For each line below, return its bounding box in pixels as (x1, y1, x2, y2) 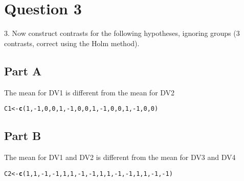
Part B (4, 128, 41, 144)
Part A (4, 63, 42, 78)
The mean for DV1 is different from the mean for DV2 (4, 87, 175, 97)
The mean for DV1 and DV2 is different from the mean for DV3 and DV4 (4, 151, 236, 162)
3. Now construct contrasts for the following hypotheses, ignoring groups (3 (4, 28, 240, 38)
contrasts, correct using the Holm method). (4, 37, 140, 48)
